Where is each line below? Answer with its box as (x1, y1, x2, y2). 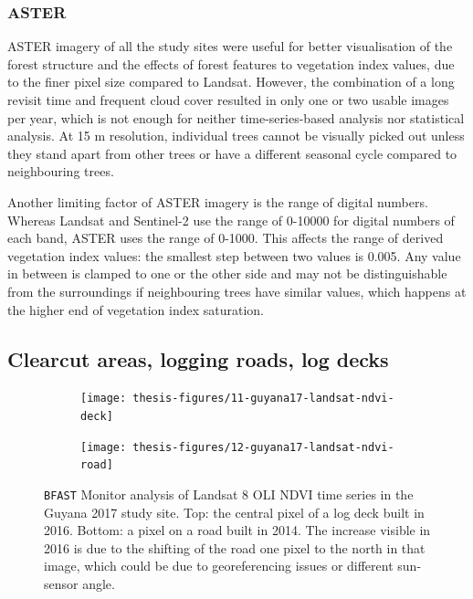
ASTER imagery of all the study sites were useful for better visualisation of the (7, 37, 453, 56)
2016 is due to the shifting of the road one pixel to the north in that (44, 538, 426, 557)
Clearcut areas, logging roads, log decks (7, 344, 389, 373)
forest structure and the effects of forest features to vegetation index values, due (7, 54, 455, 73)
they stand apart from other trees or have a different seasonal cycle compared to (7, 143, 457, 163)
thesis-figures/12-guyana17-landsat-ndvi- (132, 440, 394, 454)
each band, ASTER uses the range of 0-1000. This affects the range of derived (7, 228, 444, 247)
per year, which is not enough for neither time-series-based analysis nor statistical (7, 108, 465, 127)
